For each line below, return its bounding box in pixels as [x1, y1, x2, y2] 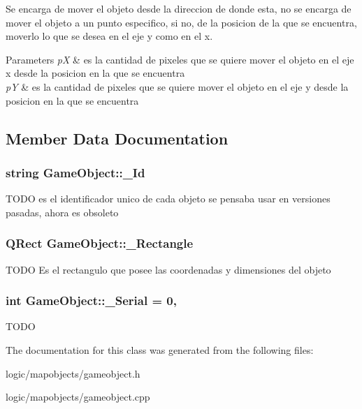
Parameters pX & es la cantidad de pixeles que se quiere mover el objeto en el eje [6, 52, 354, 66]
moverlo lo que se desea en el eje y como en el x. [6, 29, 213, 43]
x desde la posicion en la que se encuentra [6, 66, 185, 80]
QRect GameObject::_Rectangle [6, 235, 194, 252]
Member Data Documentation [6, 127, 229, 149]
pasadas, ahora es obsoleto [6, 204, 119, 219]
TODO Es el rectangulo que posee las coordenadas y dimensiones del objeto [6, 262, 331, 276]
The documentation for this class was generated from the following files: [6, 342, 314, 357]
